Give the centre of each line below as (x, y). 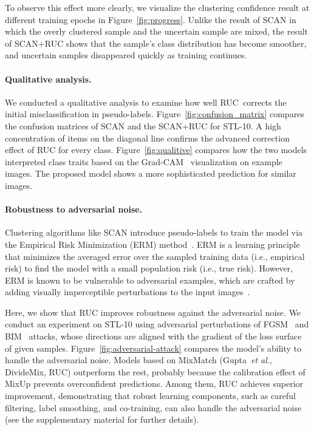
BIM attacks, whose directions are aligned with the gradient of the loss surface (153, 336)
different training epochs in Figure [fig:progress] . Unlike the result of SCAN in (151, 19)
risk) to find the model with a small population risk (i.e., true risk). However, (149, 268)
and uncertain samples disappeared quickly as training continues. (126, 55)
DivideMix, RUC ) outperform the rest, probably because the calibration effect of (155, 371)
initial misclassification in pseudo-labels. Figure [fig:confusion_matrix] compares (155, 114)
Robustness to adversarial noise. (74, 209)
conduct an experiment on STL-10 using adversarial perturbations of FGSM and (157, 324)
